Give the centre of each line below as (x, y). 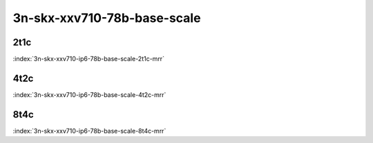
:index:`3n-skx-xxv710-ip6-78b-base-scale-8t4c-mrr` (89, 131)
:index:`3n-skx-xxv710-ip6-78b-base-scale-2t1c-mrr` (89, 59)
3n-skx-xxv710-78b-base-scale (107, 18)
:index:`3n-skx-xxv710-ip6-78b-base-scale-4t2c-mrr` (89, 95)
